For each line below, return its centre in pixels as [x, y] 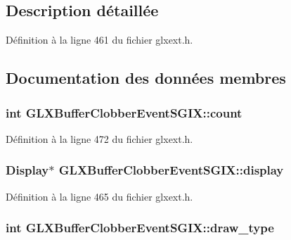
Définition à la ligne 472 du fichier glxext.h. [99, 138]
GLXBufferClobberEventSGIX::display [171, 170]
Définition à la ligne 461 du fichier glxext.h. [99, 40]
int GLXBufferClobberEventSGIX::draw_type [140, 228]
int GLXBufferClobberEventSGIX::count [124, 112]
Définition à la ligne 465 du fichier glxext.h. [99, 196]
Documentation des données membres [146, 78]
